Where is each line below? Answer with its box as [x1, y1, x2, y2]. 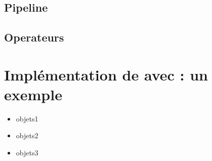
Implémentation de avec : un [4, 64, 208, 85]
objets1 [16, 113, 38, 124]
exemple [4, 84, 62, 104]
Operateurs [4, 29, 64, 45]
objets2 [16, 130, 38, 141]
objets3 [16, 147, 38, 158]
